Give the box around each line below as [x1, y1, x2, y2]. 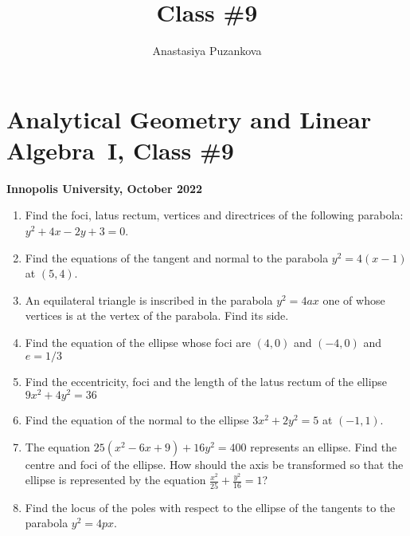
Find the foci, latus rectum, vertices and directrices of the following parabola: [25, 207, 404, 223]
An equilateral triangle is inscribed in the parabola [25, 291, 273, 308]
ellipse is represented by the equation [25, 471, 206, 488]
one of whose [322, 291, 385, 308]
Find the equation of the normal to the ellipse [25, 412, 249, 428]
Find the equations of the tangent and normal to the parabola [25, 249, 329, 266]
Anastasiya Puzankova [152, 42, 262, 59]
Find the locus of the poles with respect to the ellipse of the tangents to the [25, 499, 396, 515]
